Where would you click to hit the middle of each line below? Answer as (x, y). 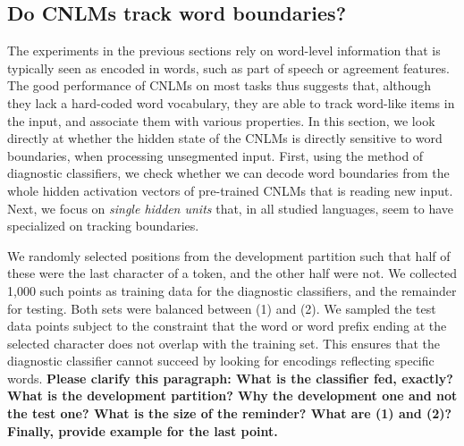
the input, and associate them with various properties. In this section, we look (221, 120)
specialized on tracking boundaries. (103, 226)
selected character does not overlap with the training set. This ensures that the (224, 343)
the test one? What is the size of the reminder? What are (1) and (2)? (230, 413)
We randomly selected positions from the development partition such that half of (229, 255)
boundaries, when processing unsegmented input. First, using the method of (215, 155)
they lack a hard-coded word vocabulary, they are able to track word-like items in (231, 102)
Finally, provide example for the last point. (143, 430)
